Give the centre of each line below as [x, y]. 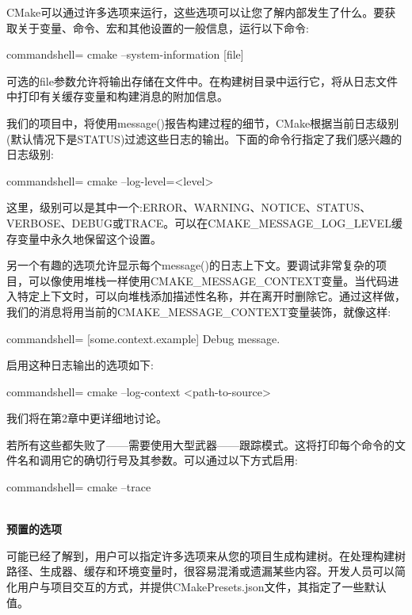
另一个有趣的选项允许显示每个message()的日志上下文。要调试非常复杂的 [191, 265]
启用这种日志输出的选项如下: [80, 365]
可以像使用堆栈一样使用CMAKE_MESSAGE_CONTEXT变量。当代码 [208, 280]
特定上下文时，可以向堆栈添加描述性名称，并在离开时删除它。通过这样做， [211, 296]
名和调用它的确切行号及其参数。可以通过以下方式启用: [157, 460]
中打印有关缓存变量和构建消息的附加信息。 [117, 96]
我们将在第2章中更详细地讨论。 [87, 418]
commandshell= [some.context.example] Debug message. [143, 338]
